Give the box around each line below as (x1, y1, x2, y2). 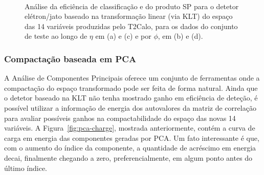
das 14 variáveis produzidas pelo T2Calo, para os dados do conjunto (25, 20, 238, 31)
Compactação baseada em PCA (4, 52, 137, 65)
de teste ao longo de (25, 31, 87, 41)
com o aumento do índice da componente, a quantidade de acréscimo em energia (4, 142, 256, 153)
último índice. (4, 162, 48, 173)
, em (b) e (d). (158, 31, 203, 41)
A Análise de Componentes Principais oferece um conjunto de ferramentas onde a (4, 72, 260, 83)
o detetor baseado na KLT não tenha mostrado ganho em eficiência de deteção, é (4, 92, 258, 103)
